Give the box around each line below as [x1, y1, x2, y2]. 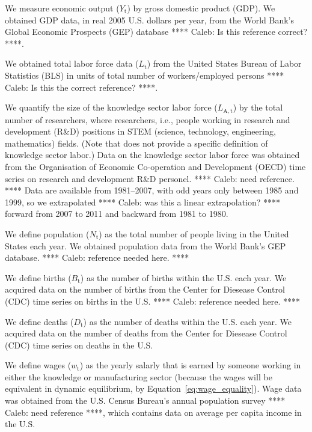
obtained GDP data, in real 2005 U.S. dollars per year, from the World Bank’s [5, 13, 295, 26]
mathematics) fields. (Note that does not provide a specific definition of [5, 136, 268, 149]
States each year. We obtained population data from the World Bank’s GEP [5, 239, 286, 252]
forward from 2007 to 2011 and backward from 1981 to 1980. [5, 207, 228, 220]
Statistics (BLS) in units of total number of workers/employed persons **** [5, 68, 284, 81]
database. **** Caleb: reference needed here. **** [5, 251, 189, 264]
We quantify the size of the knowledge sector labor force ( [5, 101, 218, 114]
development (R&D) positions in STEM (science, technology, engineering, [5, 125, 276, 138]
